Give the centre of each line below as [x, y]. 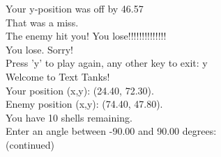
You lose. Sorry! [40, 49]
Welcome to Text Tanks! [58, 76]
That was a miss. [42, 22]
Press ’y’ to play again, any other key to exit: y [107, 63]
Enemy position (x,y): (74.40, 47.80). [84, 104]
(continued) [30, 144]
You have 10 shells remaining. [69, 117]
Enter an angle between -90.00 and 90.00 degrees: [111, 131]
